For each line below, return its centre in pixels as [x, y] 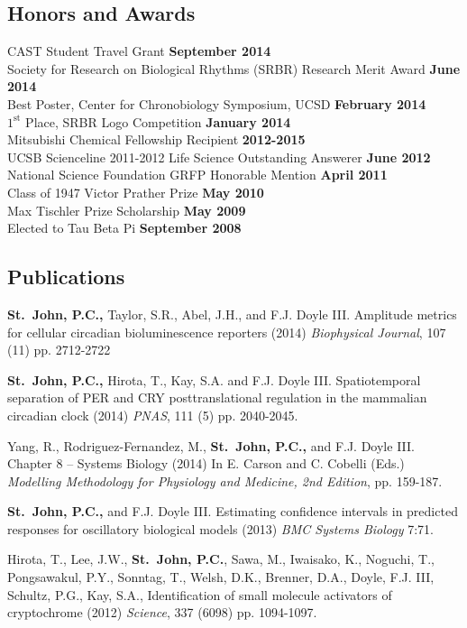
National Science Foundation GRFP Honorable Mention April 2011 [197, 175]
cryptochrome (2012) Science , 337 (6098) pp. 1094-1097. [162, 612]
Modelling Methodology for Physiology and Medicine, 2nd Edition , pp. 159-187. [225, 480]
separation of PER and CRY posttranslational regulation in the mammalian [217, 397]
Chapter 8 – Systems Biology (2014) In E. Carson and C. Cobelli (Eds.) [206, 463]
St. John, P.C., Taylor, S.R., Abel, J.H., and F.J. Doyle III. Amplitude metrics [232, 314]
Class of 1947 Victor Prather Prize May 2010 [136, 192]
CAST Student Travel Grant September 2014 [139, 51]
